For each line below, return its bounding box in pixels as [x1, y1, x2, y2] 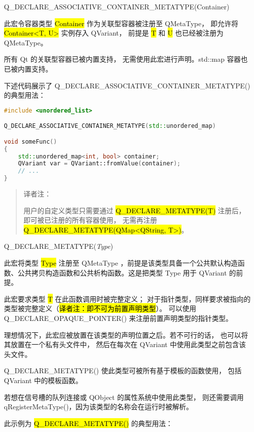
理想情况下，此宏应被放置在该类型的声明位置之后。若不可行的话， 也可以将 [4, 329, 248, 340]
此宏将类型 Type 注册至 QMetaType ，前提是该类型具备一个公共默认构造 [4, 258, 238, 268]
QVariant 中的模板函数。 [4, 375, 83, 385]
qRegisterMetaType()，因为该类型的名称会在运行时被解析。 [4, 401, 193, 412]
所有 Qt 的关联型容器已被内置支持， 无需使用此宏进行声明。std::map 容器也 [4, 54, 248, 64]
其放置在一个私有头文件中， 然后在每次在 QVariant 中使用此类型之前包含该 [4, 339, 246, 350]
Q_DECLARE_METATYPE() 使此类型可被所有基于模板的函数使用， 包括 [4, 365, 242, 376]
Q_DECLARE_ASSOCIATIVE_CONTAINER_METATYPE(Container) [4, 1, 229, 11]
